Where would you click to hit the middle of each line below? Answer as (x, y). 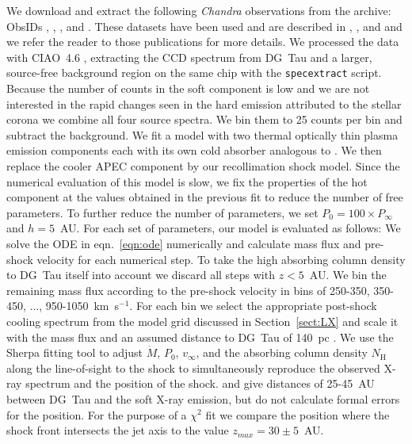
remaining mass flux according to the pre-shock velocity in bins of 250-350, (188, 290)
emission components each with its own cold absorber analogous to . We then (194, 150)
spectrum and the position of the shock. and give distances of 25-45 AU (200, 383)
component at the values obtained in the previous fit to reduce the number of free (205, 197)
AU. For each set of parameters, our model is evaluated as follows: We (230, 228)
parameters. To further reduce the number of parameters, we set (162, 212)
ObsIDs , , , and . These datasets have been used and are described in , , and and (204, 26)
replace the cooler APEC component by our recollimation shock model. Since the (203, 166)
